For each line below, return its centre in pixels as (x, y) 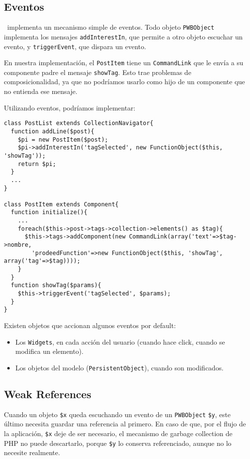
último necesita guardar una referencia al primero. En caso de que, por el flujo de (125, 424)
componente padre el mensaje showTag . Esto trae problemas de (98, 72)
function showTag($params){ (56, 285)
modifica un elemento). (49, 351)
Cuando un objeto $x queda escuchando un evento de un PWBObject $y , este (117, 414)
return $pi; (37, 164)
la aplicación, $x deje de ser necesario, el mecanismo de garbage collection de (118, 433)
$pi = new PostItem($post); (63, 139)
